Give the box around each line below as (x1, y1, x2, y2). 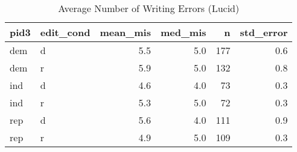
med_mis (160, 25, 206, 39)
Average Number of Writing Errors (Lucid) (58, 1, 240, 15)
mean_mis (100, 25, 151, 39)
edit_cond (40, 25, 91, 39)
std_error (240, 25, 288, 39)
